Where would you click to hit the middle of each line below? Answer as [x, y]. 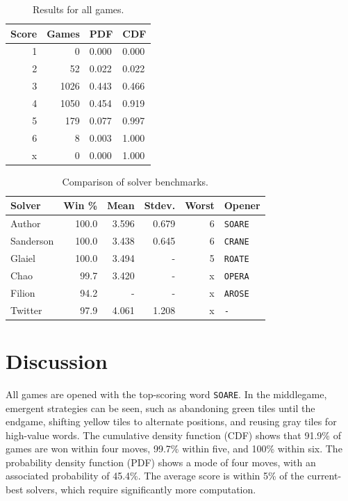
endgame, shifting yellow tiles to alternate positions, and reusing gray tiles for [171, 421]
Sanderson [32, 240]
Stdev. [160, 205]
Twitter [26, 310]
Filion [23, 292]
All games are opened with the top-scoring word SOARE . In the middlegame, [166, 394]
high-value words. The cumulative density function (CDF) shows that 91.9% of [173, 435]
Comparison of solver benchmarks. [135, 181]
